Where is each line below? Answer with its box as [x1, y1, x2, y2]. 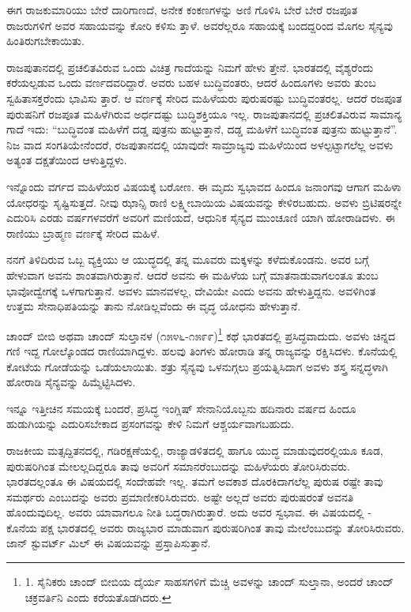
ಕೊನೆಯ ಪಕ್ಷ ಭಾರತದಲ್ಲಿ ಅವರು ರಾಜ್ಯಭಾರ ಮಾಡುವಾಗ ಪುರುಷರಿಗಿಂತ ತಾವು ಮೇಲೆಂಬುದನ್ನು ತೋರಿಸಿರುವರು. [6, 519, 405, 535]
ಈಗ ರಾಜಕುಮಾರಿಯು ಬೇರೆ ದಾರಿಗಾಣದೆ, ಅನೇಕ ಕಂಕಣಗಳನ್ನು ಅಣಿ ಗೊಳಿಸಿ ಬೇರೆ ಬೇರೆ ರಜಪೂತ [6, 2, 358, 17]
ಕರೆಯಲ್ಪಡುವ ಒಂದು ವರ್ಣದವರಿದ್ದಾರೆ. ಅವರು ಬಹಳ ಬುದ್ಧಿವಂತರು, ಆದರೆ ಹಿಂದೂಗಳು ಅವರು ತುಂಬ [6, 74, 376, 91]
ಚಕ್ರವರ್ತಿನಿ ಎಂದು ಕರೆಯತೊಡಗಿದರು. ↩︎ [25, 588, 172, 605]
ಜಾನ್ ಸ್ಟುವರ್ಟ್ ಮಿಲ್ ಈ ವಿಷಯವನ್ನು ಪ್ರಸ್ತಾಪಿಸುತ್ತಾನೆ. [6, 535, 211, 551]
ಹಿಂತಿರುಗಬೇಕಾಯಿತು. [6, 32, 85, 49]
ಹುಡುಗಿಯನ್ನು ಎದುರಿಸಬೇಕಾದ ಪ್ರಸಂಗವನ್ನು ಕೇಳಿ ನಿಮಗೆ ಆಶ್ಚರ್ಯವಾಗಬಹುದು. [6, 415, 295, 432]
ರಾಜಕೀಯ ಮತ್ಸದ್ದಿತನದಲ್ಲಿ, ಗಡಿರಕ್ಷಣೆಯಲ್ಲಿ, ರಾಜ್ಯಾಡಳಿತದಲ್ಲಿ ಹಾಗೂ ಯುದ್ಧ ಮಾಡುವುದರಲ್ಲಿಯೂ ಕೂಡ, [6, 441, 383, 458]
